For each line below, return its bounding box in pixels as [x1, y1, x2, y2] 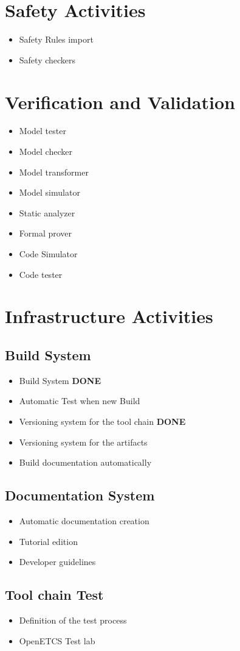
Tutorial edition [19, 535, 78, 547]
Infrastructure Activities [5, 304, 213, 329]
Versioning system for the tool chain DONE [19, 414, 186, 427]
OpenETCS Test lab [19, 634, 95, 647]
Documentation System [5, 486, 155, 505]
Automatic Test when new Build [19, 394, 140, 407]
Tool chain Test [5, 585, 104, 604]
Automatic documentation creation [19, 514, 149, 527]
